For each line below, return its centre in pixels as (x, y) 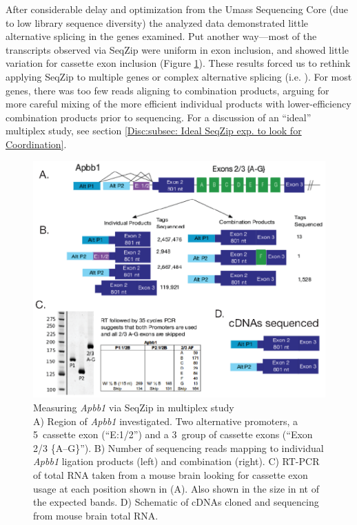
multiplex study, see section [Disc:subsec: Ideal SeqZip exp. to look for (154, 131)
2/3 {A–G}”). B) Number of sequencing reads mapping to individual (178, 447)
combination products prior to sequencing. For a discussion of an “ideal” (159, 117)
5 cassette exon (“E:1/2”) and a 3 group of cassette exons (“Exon (173, 434)
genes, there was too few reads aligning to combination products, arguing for (167, 90)
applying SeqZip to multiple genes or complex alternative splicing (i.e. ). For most (179, 76)
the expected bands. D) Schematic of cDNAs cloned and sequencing (176, 502)
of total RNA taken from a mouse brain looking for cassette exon (171, 474)
